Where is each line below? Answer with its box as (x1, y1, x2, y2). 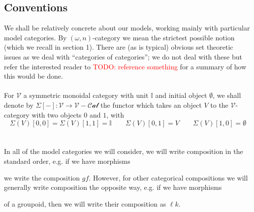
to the (210, 99, 228, 110)
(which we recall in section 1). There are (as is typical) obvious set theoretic (4, 42, 233, 52)
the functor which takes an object (100, 99, 202, 110)
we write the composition (4, 172, 80, 182)
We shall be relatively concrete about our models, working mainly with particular (4, 23, 250, 33)
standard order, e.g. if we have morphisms (4, 155, 130, 166)
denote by (4, 99, 33, 110)
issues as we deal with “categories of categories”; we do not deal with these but (4, 51, 242, 61)
